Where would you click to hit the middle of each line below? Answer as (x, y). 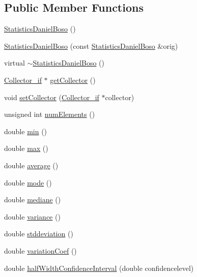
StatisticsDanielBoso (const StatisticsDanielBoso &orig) (91, 45)
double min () (26, 131)
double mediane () (33, 199)
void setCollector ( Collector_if (52, 97)
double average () (31, 165)
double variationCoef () (40, 250)
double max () (26, 148)
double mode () (28, 182)
